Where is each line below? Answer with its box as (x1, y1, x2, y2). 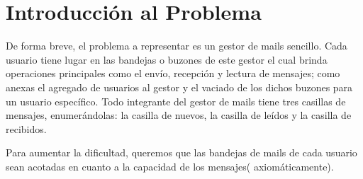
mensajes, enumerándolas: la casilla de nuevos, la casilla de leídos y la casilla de (6, 108, 352, 122)
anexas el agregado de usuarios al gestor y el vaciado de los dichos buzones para (6, 79, 353, 94)
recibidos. (6, 121, 47, 136)
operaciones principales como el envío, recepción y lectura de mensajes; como (6, 66, 340, 81)
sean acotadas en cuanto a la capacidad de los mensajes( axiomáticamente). (6, 158, 334, 173)
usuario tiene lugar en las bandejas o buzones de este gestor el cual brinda (6, 52, 328, 67)
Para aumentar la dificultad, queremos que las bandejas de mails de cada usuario (6, 145, 357, 160)
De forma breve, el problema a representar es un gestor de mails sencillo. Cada (6, 38, 347, 53)
